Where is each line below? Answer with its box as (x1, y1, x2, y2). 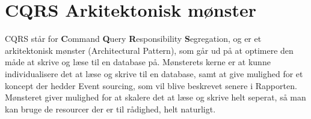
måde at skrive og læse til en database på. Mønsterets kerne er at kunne (5, 56, 271, 68)
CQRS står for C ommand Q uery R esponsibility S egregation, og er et (5, 32, 262, 45)
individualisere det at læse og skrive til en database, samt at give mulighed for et (5, 67, 303, 80)
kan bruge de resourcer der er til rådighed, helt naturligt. (5, 102, 216, 115)
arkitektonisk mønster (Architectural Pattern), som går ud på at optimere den (5, 44, 294, 56)
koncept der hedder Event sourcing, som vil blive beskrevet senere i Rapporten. (5, 79, 297, 91)
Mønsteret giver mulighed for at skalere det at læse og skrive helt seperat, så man (5, 91, 306, 103)
